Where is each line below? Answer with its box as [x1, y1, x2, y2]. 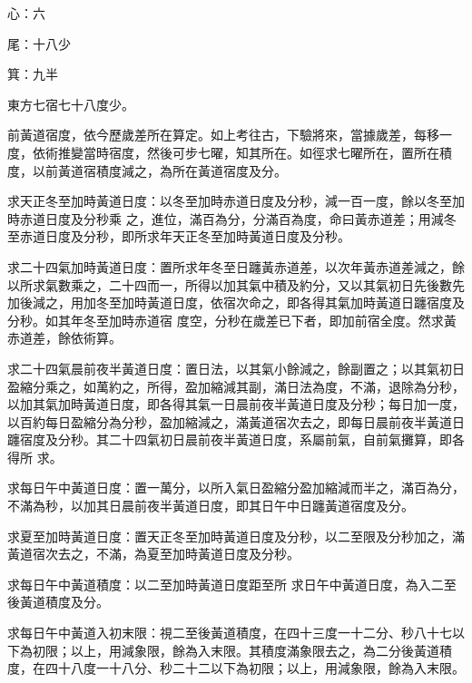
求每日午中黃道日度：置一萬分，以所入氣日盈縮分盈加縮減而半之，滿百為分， [7, 478, 465, 497]
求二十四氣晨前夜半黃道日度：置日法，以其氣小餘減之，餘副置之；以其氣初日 [7, 358, 465, 377]
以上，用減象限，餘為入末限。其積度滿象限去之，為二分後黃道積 [70, 640, 452, 659]
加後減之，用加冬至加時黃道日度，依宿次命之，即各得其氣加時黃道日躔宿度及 [7, 293, 465, 312]
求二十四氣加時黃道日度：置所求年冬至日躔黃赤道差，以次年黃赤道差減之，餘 [7, 257, 465, 276]
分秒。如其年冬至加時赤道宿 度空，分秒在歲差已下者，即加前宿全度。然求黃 [7, 310, 457, 329]
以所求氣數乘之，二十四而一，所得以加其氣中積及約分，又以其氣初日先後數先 [7, 275, 465, 294]
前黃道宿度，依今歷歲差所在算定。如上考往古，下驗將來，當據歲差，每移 [7, 125, 439, 144]
